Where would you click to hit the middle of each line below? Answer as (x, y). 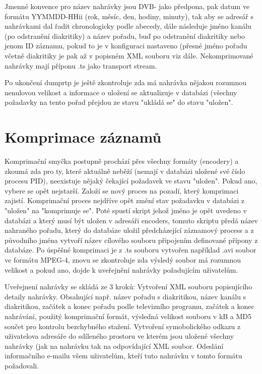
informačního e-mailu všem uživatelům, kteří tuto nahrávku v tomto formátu (123, 356)
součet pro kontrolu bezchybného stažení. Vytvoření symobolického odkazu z (123, 326)
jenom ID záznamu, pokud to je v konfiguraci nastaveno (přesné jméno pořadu (126, 46)
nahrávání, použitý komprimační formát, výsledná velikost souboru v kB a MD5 (128, 316)
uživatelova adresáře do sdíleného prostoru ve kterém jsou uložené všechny (119, 336)
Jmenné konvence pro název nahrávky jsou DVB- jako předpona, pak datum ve (127, 6)
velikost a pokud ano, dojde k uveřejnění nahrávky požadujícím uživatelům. (121, 269)
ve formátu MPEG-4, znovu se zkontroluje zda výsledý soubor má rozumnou (123, 260)
